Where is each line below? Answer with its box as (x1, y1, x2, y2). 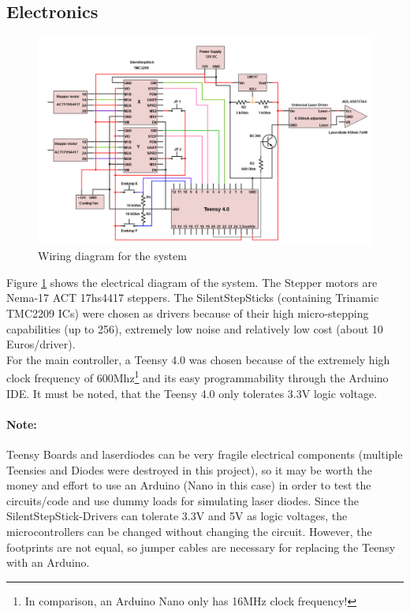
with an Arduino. (6, 554, 90, 571)
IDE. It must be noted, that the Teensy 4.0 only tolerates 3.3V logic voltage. (6, 385, 378, 401)
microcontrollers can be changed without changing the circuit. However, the (6, 523, 372, 539)
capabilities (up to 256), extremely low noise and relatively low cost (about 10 (6, 320, 383, 337)
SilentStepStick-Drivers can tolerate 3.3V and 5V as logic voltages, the (6, 508, 348, 524)
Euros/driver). (6, 336, 76, 352)
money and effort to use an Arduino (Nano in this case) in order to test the (6, 477, 371, 493)
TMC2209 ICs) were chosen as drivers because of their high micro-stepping (6, 304, 369, 321)
